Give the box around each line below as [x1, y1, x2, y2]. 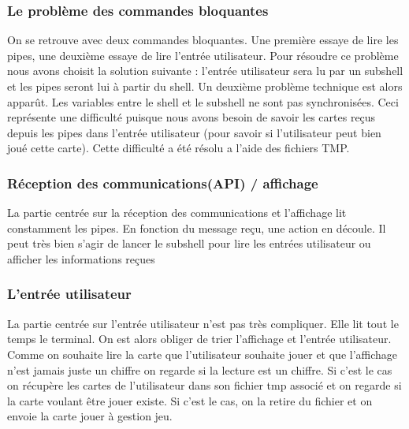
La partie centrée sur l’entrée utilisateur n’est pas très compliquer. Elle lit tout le [7, 315, 399, 331]
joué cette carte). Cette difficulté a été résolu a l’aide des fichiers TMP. [7, 140, 350, 156]
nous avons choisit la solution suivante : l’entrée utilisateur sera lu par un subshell [7, 62, 403, 79]
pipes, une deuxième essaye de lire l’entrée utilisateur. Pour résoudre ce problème [7, 47, 399, 63]
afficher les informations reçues [7, 250, 155, 267]
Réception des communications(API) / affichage [7, 173, 318, 192]
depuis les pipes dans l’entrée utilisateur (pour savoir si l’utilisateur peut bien [7, 124, 381, 140]
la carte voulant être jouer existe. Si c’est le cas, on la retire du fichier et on [7, 392, 373, 408]
